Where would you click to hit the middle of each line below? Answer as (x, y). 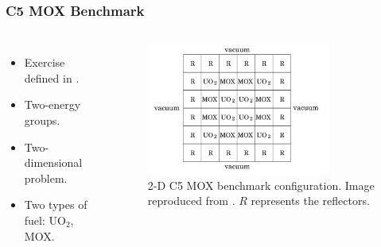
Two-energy (52, 104)
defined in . (52, 77)
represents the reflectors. (310, 201)
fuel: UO (45, 220)
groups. (42, 120)
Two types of (56, 205)
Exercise (45, 62)
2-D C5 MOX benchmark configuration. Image (261, 185)
